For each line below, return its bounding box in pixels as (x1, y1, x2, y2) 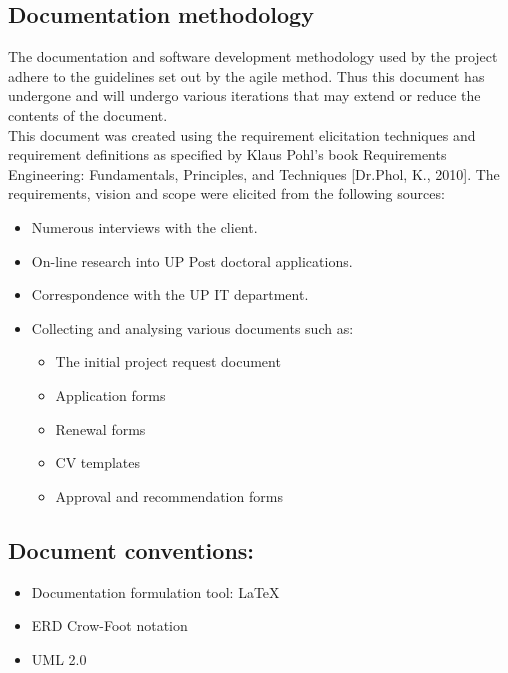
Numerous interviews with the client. (31, 216, 258, 237)
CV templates (55, 452, 141, 473)
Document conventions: (8, 534, 255, 565)
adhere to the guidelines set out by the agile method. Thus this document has (8, 65, 485, 86)
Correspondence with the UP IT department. (31, 284, 309, 305)
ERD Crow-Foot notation (31, 615, 188, 636)
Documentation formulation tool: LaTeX (31, 581, 280, 602)
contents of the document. (8, 104, 168, 125)
